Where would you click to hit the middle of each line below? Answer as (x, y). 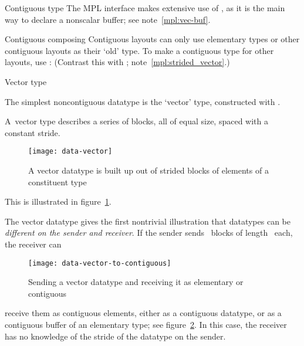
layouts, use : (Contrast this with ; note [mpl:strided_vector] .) (117, 62)
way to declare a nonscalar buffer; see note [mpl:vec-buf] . (108, 19)
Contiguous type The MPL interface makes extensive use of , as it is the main (145, 8)
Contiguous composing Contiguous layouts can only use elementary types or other (152, 39)
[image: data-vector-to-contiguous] (100, 263)
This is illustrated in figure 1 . (58, 201)
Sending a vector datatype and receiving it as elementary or (136, 282)
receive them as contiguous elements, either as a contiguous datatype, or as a (143, 313)
